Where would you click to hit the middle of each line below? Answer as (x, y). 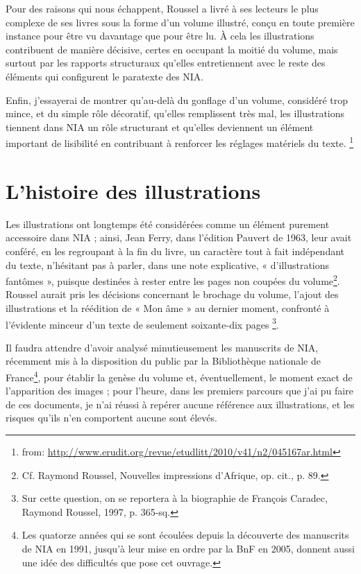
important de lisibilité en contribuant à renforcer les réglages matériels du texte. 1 (180, 142)
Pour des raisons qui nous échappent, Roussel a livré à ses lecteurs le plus (162, 8)
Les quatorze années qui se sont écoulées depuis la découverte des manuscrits (185, 535)
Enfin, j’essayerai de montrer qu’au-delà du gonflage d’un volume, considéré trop (177, 99)
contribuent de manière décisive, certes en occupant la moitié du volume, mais (172, 49)
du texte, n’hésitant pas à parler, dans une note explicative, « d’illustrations (168, 264)
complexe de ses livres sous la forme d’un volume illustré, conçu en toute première (180, 22)
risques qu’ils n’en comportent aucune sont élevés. (111, 418)
